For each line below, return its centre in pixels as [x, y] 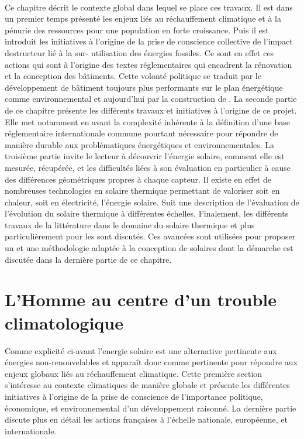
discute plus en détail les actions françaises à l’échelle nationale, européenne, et [146, 419]
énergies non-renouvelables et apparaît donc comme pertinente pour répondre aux [151, 362]
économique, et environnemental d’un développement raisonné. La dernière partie [151, 408]
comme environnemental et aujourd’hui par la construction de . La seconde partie [151, 99]
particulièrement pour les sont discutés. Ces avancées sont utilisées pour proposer [150, 236]
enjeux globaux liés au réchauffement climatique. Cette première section [134, 373]
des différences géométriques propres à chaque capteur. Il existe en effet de [138, 179]
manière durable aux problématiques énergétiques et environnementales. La [140, 144]
